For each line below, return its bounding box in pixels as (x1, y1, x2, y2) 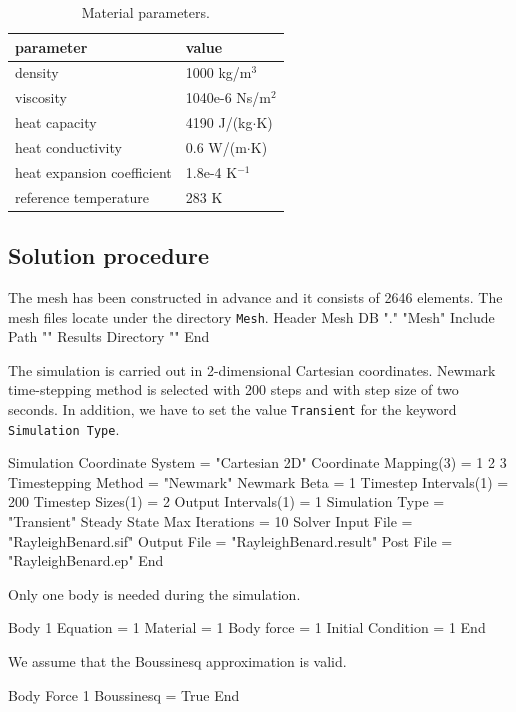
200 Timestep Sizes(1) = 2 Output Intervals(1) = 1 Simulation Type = (8, 491, 445, 512)
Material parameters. (81, 2, 210, 22)
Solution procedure (8, 240, 210, 271)
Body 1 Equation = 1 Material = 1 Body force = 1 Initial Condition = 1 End (8, 617, 486, 638)
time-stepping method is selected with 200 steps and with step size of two (8, 379, 459, 400)
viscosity (15, 87, 67, 108)
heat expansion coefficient (15, 161, 172, 182)
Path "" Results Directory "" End (8, 326, 210, 347)
